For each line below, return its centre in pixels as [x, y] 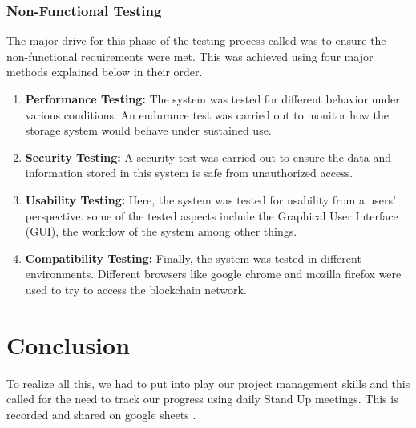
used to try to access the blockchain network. [136, 289]
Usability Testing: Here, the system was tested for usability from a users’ [210, 199]
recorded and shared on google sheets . [101, 414]
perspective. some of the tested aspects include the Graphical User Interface [212, 215]
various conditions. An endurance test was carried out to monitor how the [207, 114]
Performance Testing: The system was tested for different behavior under [212, 99]
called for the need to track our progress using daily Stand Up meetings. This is [202, 399]
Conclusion [69, 344]
